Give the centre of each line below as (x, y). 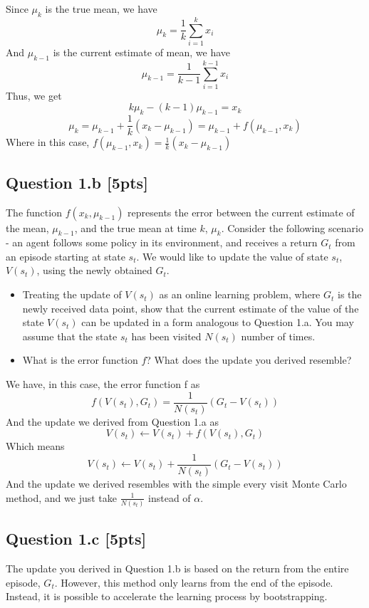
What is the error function (80, 360)
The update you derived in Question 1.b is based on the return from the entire (177, 568)
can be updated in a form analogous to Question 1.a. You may (218, 322)
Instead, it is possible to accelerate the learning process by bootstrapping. (167, 596)
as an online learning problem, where (240, 294)
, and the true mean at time (135, 227)
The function (34, 212)
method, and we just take (62, 497)
